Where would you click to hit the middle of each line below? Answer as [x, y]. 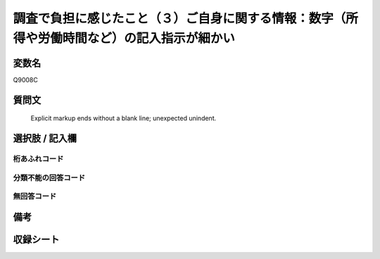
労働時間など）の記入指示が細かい [137, 38]
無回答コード [35, 196]
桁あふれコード [38, 159]
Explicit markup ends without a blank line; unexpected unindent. [123, 118]
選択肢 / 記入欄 [45, 138]
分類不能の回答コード [49, 177]
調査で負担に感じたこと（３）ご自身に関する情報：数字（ [179, 18]
